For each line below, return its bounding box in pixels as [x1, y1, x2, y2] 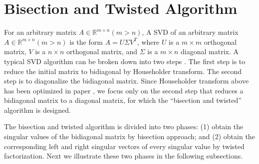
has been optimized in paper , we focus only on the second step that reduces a [4, 85, 244, 95]
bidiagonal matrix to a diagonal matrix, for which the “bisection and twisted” [4, 95, 242, 105]
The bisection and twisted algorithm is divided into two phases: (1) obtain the [4, 121, 244, 132]
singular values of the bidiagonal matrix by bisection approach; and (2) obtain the [4, 131, 255, 142]
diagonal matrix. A [181, 46, 239, 57]
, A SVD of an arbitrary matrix [142, 27, 239, 37]
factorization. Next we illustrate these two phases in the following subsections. [4, 151, 243, 161]
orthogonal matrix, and [66, 46, 138, 57]
